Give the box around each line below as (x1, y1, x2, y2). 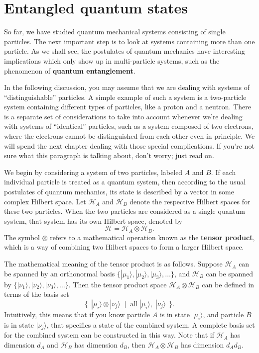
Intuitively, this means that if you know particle (4, 309, 150, 319)
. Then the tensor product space (68, 279, 167, 289)
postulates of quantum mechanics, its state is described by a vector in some (4, 186, 234, 197)
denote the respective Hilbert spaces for (129, 196, 251, 206)
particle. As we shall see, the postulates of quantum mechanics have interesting (4, 46, 245, 56)
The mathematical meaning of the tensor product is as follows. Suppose (4, 259, 223, 269)
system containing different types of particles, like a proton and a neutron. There (4, 101, 251, 112)
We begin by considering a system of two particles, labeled (4, 167, 183, 177)
